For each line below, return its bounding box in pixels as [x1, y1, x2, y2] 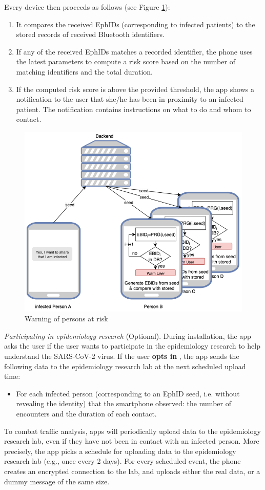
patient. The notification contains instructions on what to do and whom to [16, 103, 251, 114]
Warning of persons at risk [25, 313, 108, 324]
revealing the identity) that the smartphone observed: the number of [16, 398, 231, 409]
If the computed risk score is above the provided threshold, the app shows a [16, 83, 254, 94]
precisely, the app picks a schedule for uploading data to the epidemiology [4, 445, 236, 456]
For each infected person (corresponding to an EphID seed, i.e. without [16, 388, 240, 398]
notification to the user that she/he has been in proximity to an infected [16, 94, 243, 104]
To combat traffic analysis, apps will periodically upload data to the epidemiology [4, 425, 261, 436]
